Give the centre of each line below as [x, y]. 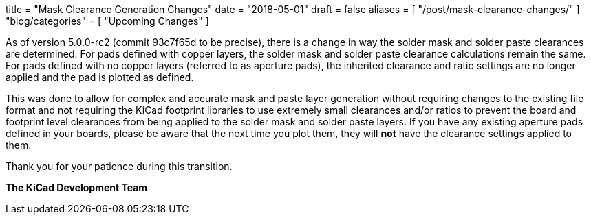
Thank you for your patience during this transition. [119, 166]
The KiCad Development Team [77, 187]
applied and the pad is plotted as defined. [100, 77]
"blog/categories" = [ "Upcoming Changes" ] [107, 21]
